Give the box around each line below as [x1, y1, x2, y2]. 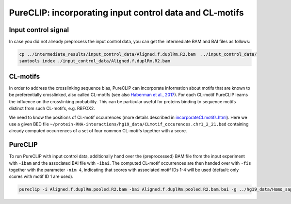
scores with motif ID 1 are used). [9, 173, 74, 179]
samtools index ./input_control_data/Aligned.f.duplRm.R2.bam [19, 58, 170, 64]
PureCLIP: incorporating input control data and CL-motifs [9, 7, 244, 18]
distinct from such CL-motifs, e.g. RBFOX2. [9, 106, 96, 111]
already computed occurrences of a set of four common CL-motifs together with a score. [9, 128, 187, 134]
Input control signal [9, 26, 69, 34]
